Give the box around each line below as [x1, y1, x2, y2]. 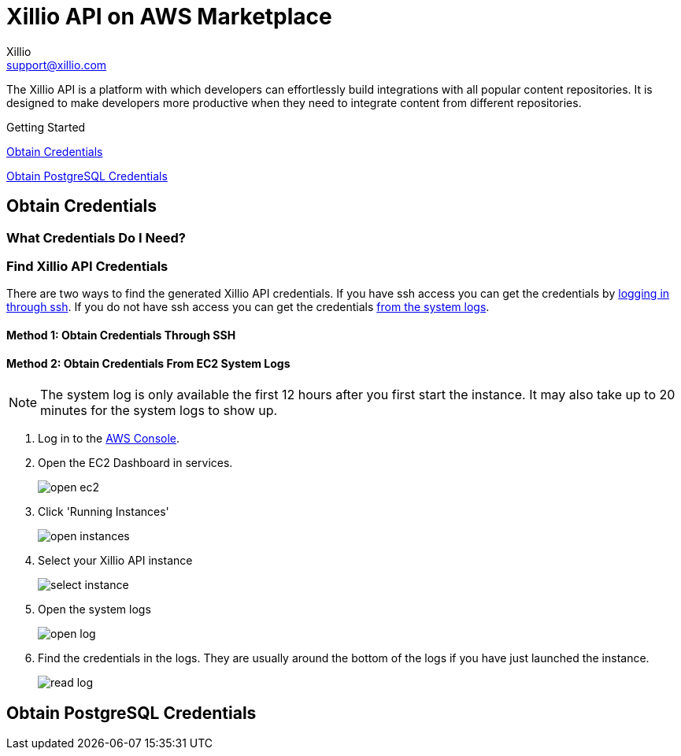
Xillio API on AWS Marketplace [6, 3, 332, 30]
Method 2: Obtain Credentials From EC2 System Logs [6, 356, 291, 370]
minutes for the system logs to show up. [40, 402, 278, 419]
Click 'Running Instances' [38, 505, 169, 519]
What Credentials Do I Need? [6, 229, 186, 246]
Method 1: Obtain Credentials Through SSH [6, 328, 236, 342]
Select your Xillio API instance [38, 554, 193, 568]
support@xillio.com [6, 57, 107, 72]
